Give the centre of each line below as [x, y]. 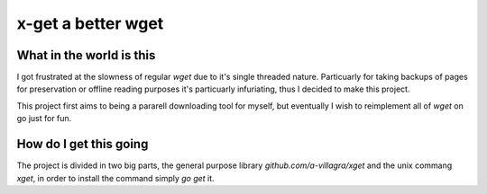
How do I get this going [83, 144]
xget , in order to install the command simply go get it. [116, 178]
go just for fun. [44, 119]
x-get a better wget [90, 23]
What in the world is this [86, 55]
